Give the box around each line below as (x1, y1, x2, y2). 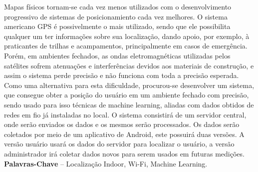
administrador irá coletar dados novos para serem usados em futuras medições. (4, 148, 245, 158)
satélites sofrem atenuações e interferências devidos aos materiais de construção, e (4, 60, 254, 70)
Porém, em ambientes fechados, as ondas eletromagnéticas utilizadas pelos (4, 50, 231, 60)
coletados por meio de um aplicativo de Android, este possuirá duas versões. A (4, 128, 245, 139)
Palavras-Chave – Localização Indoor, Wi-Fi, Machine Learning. (4, 158, 208, 168)
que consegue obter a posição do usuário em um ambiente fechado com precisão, (4, 89, 249, 100)
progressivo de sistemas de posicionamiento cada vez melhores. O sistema (4, 11, 228, 21)
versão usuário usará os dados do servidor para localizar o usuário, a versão (4, 138, 235, 149)
